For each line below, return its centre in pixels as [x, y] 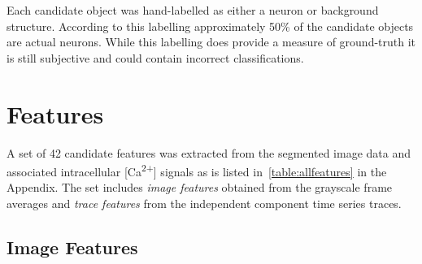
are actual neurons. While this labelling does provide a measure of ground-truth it [211, 42]
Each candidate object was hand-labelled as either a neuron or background [193, 10]
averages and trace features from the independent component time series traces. [204, 203]
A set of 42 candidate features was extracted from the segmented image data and [209, 152]
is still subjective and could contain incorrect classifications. [155, 57]
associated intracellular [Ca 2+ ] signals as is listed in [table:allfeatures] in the [197, 170]
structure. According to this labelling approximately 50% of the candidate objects [210, 26]
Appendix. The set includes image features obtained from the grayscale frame [200, 187]
